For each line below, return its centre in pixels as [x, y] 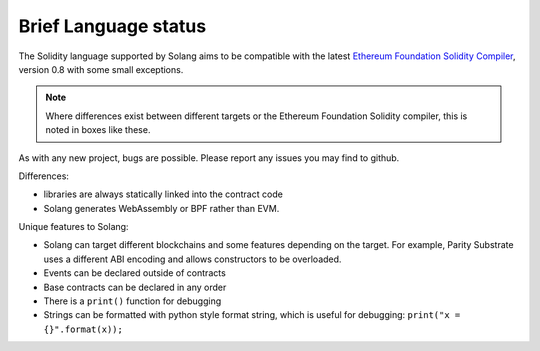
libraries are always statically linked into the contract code [163, 194]
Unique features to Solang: [73, 227]
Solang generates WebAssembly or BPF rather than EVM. [161, 208]
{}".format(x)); [83, 329]
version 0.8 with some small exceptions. [101, 69]
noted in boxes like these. [98, 130]
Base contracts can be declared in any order [135, 287]
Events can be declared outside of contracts [135, 273]
